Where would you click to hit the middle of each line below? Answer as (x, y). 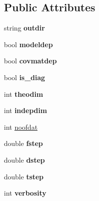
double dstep (25, 159)
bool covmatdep (31, 61)
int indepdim (26, 110)
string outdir (25, 28)
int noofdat (21, 127)
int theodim (24, 94)
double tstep (24, 176)
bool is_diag (25, 77)
